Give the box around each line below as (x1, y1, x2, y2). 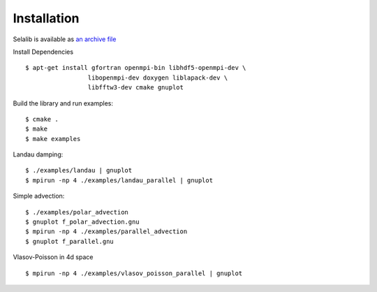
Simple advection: (13, 192, 65, 200)
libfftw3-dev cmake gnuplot (87, 84, 184, 92)
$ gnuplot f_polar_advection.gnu (25, 218, 140, 226)
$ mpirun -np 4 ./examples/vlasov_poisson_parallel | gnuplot (25, 269, 243, 277)
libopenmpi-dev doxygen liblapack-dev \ (87, 73, 228, 82)
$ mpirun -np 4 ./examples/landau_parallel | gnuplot (25, 176, 213, 184)
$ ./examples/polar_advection (25, 208, 129, 216)
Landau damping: (13, 150, 64, 159)
